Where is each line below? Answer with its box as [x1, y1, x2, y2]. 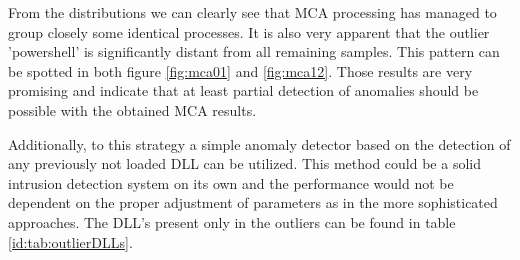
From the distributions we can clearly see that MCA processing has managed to [8, 2, 497, 22]
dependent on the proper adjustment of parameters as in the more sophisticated [8, 192, 498, 213]
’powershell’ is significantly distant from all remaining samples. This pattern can [8, 41, 500, 62]
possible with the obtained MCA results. [8, 99, 257, 120]
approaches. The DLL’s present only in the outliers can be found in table [8, 211, 456, 232]
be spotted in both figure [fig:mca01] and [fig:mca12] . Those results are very [8, 60, 473, 81]
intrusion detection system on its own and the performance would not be [8, 172, 454, 193]
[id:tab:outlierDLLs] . [8, 231, 133, 252]
